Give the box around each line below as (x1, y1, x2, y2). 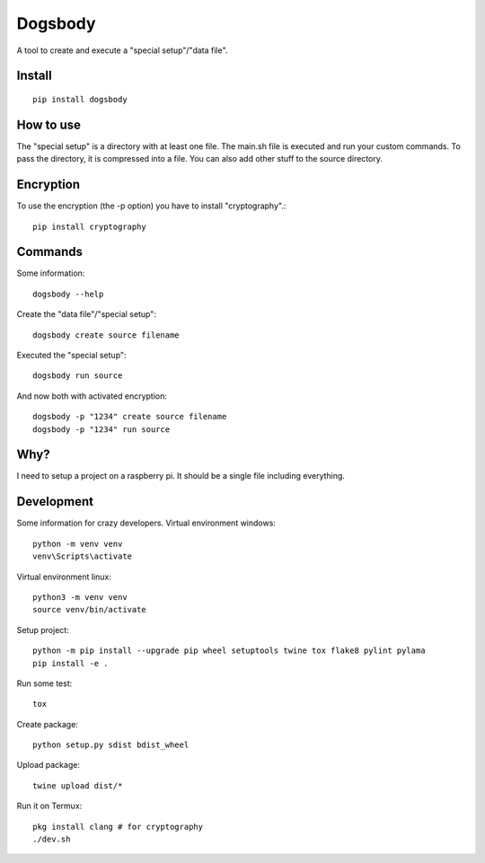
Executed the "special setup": (16, 350, 127, 361)
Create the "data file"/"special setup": (16, 309, 157, 320)
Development (16, 494, 94, 509)
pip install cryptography (32, 221, 147, 232)
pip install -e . (32, 658, 109, 668)
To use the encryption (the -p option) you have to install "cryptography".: (16, 200, 287, 211)
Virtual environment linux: (16, 571, 111, 582)
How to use (16, 117, 81, 132)
